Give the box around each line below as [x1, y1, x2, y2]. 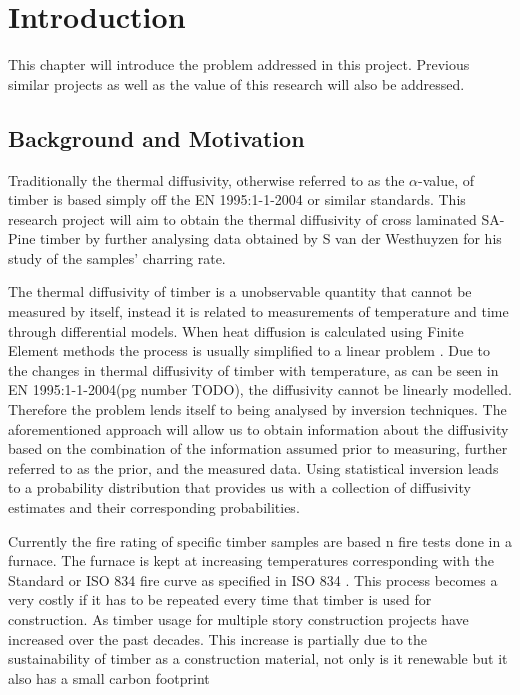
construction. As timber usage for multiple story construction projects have [8, 608, 469, 629]
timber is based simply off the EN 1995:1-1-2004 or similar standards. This [8, 189, 466, 210]
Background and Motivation [8, 122, 305, 153]
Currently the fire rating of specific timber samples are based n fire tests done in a [8, 530, 512, 551]
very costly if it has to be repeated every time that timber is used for [8, 589, 432, 610]
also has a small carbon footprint [8, 667, 210, 688]
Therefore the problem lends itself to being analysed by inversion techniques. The [8, 399, 507, 420]
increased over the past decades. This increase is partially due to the [8, 628, 428, 649]
